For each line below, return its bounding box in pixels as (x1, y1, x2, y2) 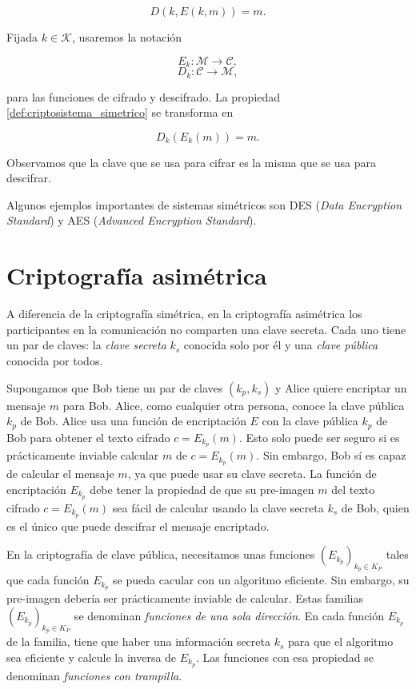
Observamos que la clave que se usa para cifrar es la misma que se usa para (6, 153, 376, 170)
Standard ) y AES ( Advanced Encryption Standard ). (6, 212, 257, 229)
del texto (331, 480, 375, 497)
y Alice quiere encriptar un (275, 379, 407, 396)
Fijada (6, 29, 38, 45)
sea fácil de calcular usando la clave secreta (112, 499, 324, 516)
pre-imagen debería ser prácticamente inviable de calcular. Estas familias (6, 590, 363, 607)
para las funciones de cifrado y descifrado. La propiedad (6, 88, 281, 105)
